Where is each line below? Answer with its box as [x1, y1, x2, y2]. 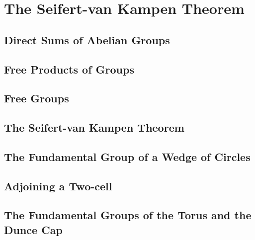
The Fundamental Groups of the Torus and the [4, 207, 252, 223]
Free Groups [4, 90, 69, 106]
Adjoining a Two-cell [4, 178, 112, 193]
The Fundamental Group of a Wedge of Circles [4, 149, 251, 164]
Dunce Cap [4, 222, 63, 237]
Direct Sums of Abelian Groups [4, 32, 170, 47]
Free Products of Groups [4, 61, 134, 77]
